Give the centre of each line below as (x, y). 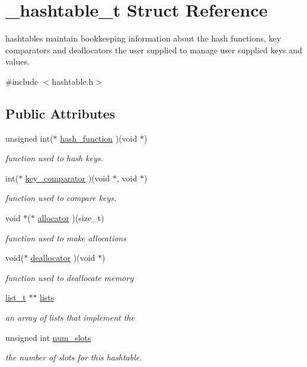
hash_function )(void (99, 138)
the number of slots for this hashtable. (74, 357)
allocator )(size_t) (71, 218)
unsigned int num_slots (48, 337)
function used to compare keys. (61, 198)
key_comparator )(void (68, 178)
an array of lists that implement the (70, 317)
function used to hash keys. (54, 158)
